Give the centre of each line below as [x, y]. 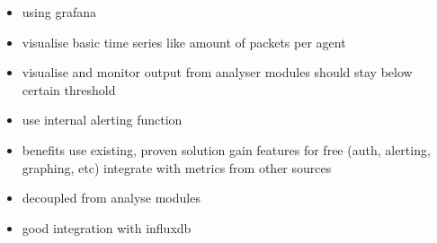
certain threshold [69, 89]
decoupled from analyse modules [111, 198]
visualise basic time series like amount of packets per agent [184, 42]
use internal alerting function [102, 120]
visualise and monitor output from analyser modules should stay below [217, 72]
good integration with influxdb [107, 227]
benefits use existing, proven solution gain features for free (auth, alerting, [226, 149]
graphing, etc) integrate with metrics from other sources [177, 167]
